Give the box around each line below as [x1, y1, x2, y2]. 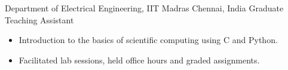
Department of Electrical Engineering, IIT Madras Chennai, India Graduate [5, 2, 284, 14]
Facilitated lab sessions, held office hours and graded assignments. [19, 53, 260, 66]
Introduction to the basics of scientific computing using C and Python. [19, 34, 278, 46]
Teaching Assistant [5, 13, 74, 26]
